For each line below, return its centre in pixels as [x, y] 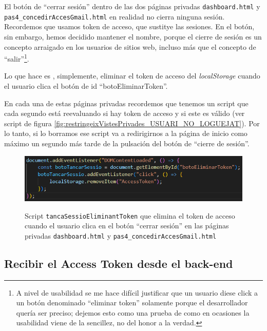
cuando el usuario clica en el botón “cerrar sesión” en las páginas [127, 226]
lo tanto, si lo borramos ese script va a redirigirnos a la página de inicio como [126, 133]
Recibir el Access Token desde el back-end [119, 263]
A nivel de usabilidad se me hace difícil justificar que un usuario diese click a [137, 292]
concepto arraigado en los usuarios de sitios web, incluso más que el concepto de [130, 46]
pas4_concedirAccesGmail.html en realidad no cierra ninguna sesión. [115, 16]
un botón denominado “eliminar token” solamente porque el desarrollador [132, 303]
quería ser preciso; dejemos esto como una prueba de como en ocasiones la [133, 312]
